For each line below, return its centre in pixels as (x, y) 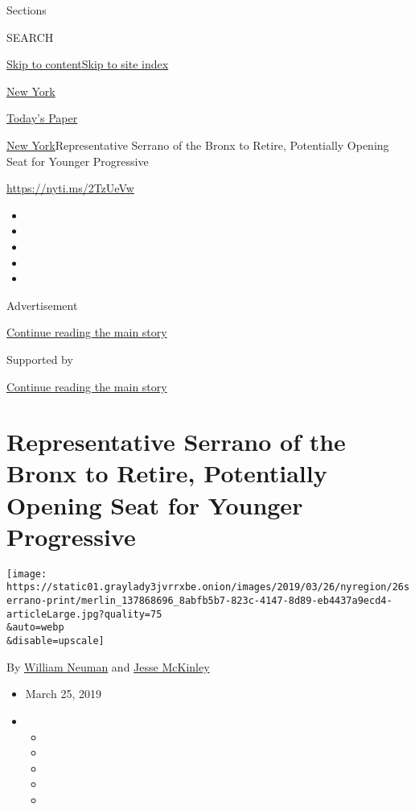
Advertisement (42, 305)
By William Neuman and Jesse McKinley (108, 666)
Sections (27, 10)
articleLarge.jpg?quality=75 (84, 614)
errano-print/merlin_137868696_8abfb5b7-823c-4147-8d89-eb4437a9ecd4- (199, 601)
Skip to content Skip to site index (88, 64)
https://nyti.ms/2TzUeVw (70, 188)
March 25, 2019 (63, 694)
